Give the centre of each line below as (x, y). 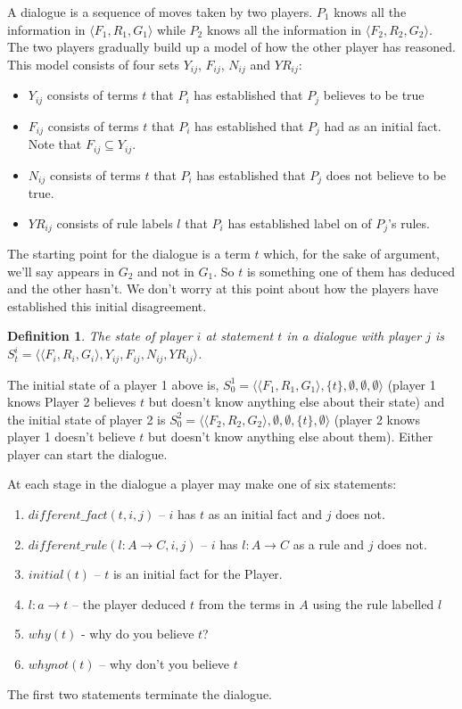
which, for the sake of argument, (351, 254)
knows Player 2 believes (72, 402)
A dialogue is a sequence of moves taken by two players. (160, 12)
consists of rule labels (115, 223)
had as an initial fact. (383, 125)
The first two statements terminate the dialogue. (140, 693)
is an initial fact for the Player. (198, 574)
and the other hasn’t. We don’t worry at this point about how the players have (223, 289)
